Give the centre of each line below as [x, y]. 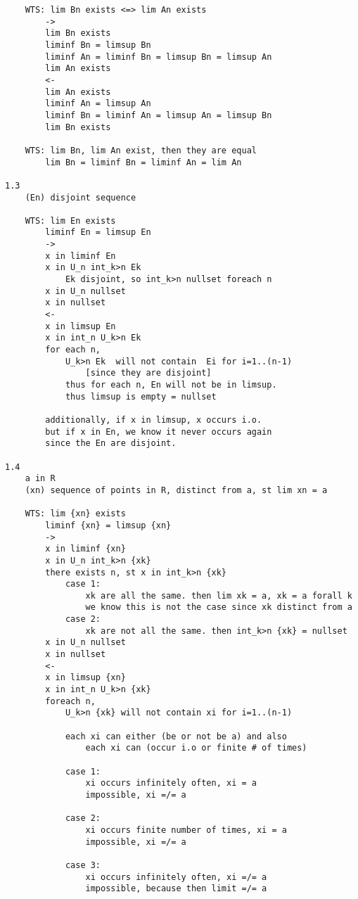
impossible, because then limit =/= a [176, 889]
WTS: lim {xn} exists [75, 514]
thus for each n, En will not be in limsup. [171, 385]
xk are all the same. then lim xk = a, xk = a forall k [219, 595]
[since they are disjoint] [148, 373]
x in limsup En [81, 326]
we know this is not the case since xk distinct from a [219, 607]
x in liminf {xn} [85, 549]
